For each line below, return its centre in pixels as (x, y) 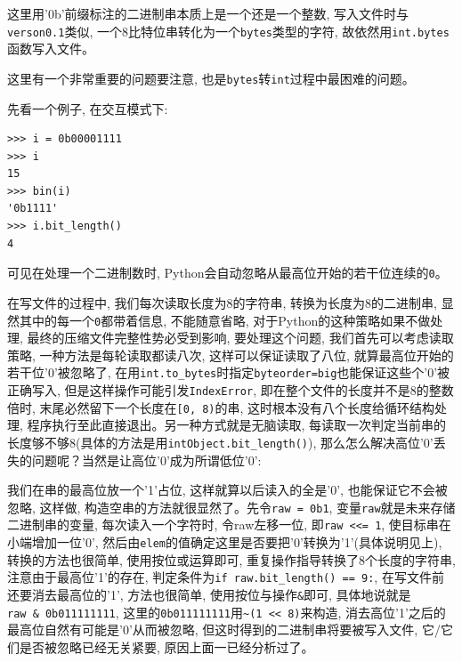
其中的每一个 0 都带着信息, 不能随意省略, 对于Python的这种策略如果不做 (225, 320)
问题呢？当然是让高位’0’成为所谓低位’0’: (146, 460)
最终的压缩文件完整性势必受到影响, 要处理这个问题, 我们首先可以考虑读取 (240, 338)
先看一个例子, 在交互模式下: (88, 108)
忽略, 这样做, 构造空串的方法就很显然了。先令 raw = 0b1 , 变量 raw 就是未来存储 (231, 507)
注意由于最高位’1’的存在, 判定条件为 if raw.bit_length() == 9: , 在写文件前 (226, 577)
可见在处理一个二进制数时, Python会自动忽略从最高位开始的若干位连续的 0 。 (227, 273)
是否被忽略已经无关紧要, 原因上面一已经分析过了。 (166, 646)
